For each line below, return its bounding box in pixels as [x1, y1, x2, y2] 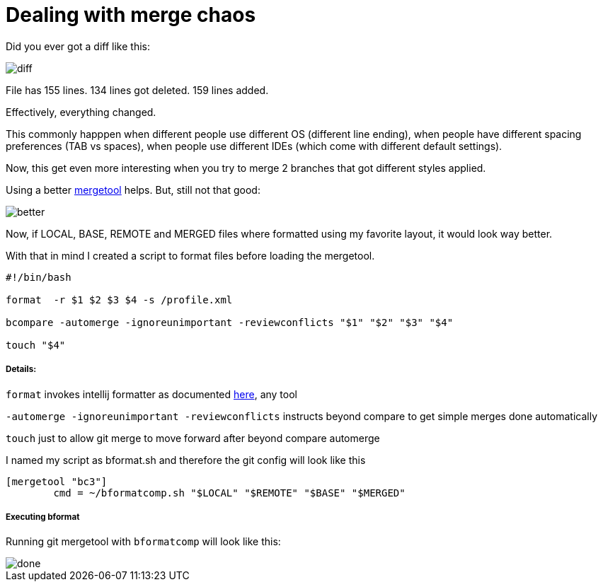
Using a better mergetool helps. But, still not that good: [6, 183, 260, 196]
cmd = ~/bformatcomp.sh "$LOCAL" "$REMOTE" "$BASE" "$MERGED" [53, 487, 406, 499]
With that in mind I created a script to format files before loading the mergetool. [6, 249, 375, 262]
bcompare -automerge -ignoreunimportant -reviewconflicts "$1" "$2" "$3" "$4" [6, 316, 454, 328]
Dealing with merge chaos [6, 3, 256, 27]
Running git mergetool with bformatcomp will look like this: [6, 535, 281, 548]
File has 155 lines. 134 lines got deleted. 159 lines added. [6, 83, 269, 96]
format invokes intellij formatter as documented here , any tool [6, 388, 297, 400]
